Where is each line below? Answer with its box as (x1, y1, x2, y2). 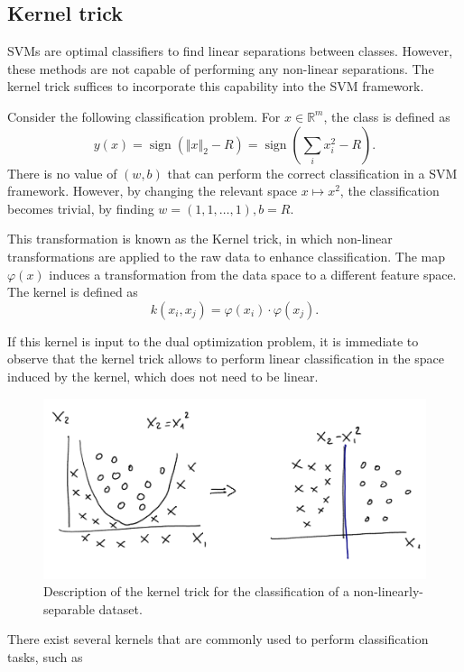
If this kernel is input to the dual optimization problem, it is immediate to (7, 331, 419, 350)
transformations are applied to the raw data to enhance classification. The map (7, 246, 446, 265)
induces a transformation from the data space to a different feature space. (49, 264, 457, 283)
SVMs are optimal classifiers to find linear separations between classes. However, (7, 41, 453, 60)
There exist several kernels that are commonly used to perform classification (7, 630, 429, 649)
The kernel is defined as (7, 282, 138, 301)
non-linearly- (353, 582, 424, 601)
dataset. (98, 599, 143, 618)
